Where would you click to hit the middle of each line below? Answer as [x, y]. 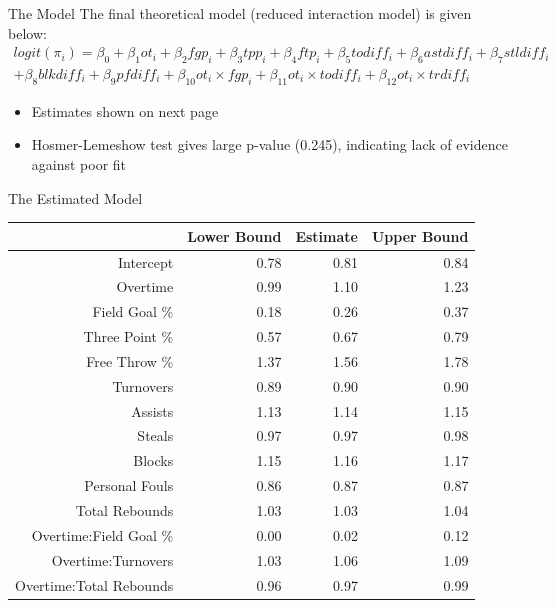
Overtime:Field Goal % [102, 534]
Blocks [153, 460]
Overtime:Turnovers [112, 559]
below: [27, 32]
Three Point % [128, 336]
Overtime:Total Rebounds [94, 584]
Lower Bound [234, 235]
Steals [155, 435]
